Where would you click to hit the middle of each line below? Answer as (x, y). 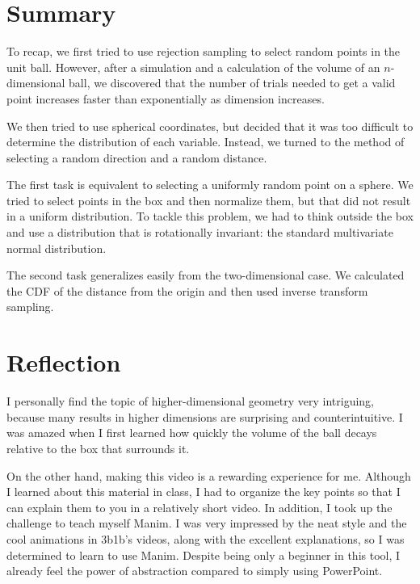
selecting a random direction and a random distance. (137, 157)
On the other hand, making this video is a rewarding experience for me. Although (209, 475)
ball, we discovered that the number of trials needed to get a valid (232, 83)
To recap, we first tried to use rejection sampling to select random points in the (204, 51)
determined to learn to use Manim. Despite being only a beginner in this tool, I (204, 555)
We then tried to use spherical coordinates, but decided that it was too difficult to (210, 126)
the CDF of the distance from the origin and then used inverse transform (187, 290)
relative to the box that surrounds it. (98, 448)
